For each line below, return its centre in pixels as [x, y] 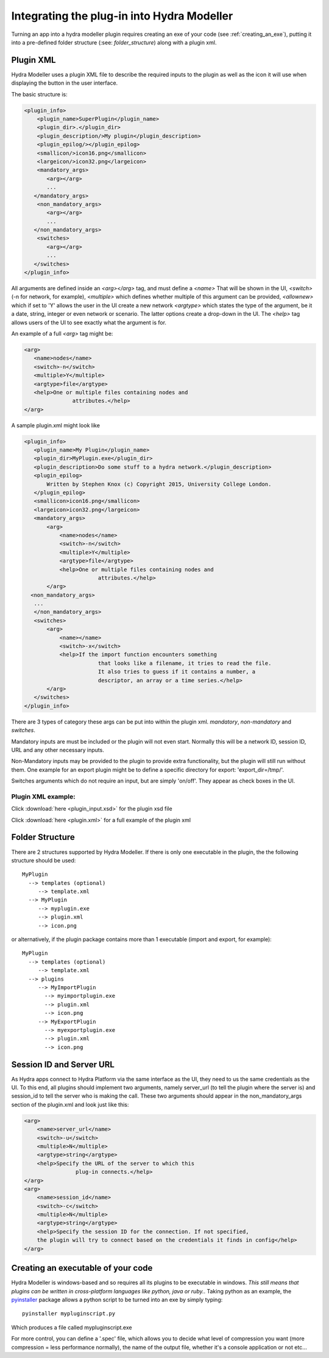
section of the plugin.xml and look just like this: [70, 1104]
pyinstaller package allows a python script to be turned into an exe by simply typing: [117, 1299]
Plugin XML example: [43, 797]
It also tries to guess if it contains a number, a [177, 672]
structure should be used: [44, 860]
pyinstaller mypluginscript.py [69, 1314]
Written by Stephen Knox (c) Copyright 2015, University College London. [159, 484]
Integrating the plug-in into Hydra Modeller [122, 16]
